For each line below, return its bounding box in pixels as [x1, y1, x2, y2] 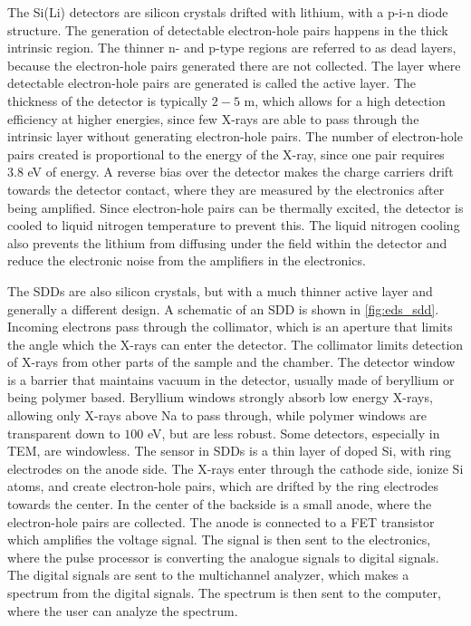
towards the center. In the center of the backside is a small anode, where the [7, 495, 432, 514]
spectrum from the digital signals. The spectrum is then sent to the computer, [7, 583, 441, 602]
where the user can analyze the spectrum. [7, 601, 238, 620]
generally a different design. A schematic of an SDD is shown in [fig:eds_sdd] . [7, 299, 439, 318]
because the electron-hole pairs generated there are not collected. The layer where [7, 55, 461, 74]
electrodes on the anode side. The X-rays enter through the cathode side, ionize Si [7, 458, 464, 477]
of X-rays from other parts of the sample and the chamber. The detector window [7, 352, 456, 371]
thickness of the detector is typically [7, 91, 208, 110]
